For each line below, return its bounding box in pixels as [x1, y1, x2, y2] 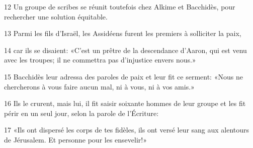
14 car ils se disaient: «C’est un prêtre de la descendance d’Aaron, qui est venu [4, 44, 247, 55]
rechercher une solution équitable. [4, 11, 108, 21]
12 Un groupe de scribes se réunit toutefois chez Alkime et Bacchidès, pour [4, 1, 235, 11]
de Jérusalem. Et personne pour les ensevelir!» [4, 134, 147, 144]
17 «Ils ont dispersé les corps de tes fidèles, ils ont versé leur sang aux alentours [4, 124, 249, 135]
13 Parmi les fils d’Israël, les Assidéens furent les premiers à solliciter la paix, [4, 28, 241, 38]
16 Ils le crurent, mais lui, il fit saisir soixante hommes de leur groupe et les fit [4, 98, 246, 108]
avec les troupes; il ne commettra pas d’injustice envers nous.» [4, 54, 196, 65]
